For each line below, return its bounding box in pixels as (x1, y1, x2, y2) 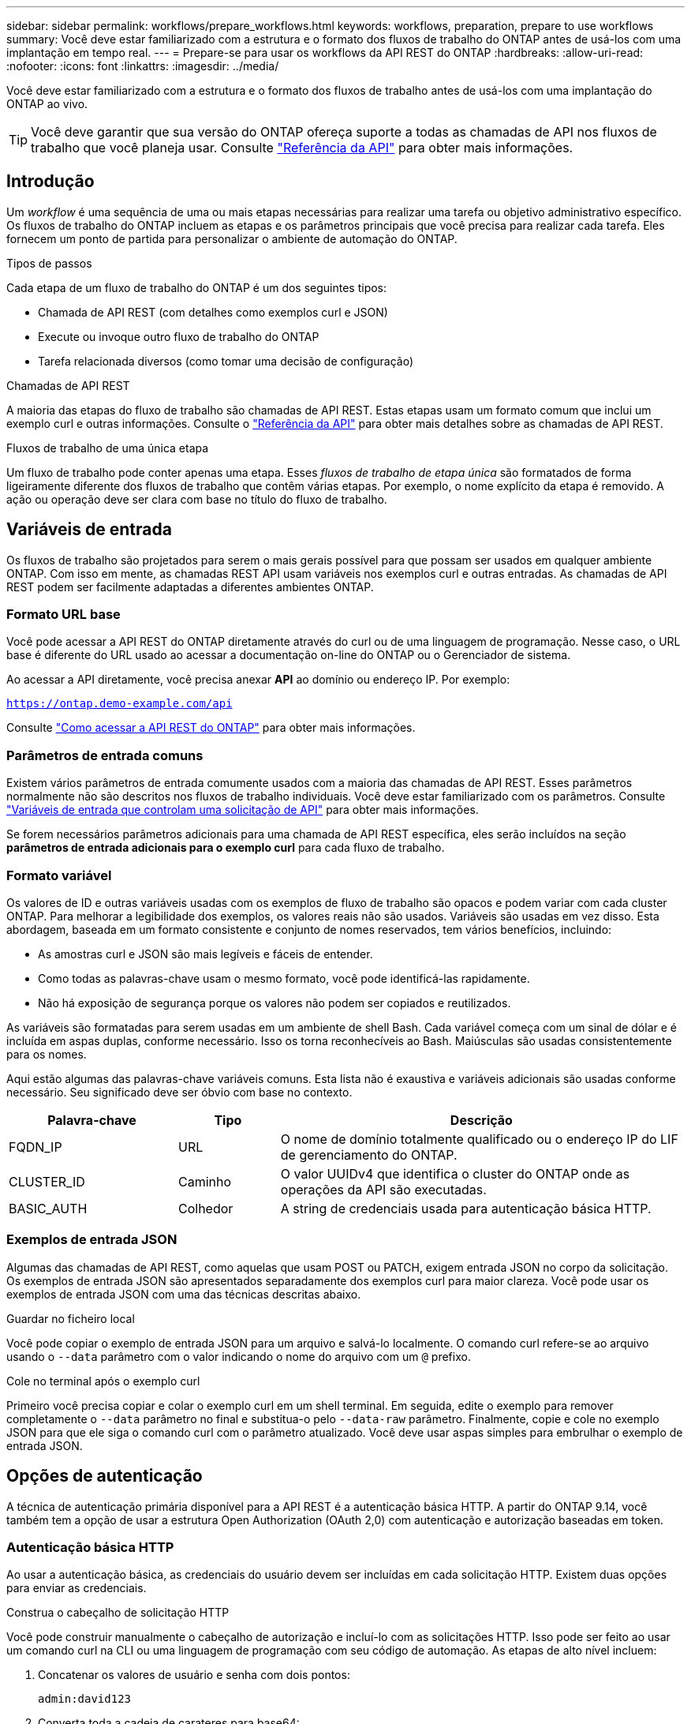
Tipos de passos (6, 256, 92, 270)
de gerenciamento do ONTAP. (280, 1146, 458, 1163)
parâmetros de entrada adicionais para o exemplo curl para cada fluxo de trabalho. (6, 841, 445, 855)
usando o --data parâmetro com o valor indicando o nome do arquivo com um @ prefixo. (6, 1349, 471, 1363)
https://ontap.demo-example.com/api (6, 697, 233, 710)
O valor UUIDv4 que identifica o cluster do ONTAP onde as (280, 1165, 630, 1182)
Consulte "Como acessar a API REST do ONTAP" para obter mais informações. (6, 721, 416, 735)
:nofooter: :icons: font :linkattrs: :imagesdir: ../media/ (6, 59, 279, 73)
